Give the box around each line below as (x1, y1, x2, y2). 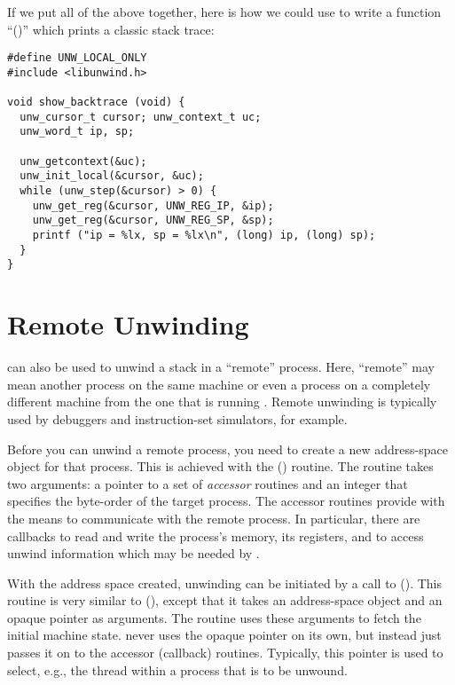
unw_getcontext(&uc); (20, 154, 147, 168)
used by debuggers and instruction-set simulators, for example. (7, 409, 348, 428)
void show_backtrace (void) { (7, 96, 185, 109)
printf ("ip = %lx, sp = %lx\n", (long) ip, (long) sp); (32, 229, 376, 242)
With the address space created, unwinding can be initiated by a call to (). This (7, 573, 442, 592)
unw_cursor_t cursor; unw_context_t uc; (20, 110, 262, 123)
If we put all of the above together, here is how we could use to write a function (7, 3, 442, 20)
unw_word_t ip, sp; (20, 125, 135, 138)
